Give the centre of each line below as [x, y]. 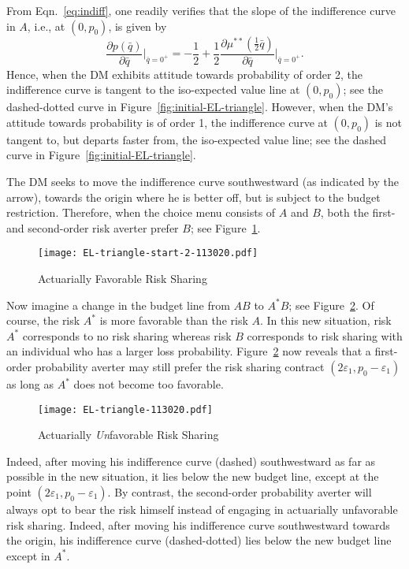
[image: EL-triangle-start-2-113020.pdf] [148, 253]
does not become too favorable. [149, 384]
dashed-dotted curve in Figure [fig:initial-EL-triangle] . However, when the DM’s [200, 107]
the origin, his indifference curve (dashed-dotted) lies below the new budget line [199, 540]
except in [28, 555]
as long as [30, 384]
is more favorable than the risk [174, 320]
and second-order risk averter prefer [93, 227]
